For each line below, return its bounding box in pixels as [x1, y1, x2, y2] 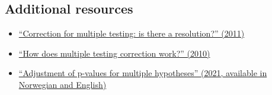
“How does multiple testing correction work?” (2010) [18, 47, 210, 59]
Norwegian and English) [18, 78, 107, 90]
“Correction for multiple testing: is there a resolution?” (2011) [18, 27, 245, 40]
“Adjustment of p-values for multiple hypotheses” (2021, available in [18, 67, 267, 79]
